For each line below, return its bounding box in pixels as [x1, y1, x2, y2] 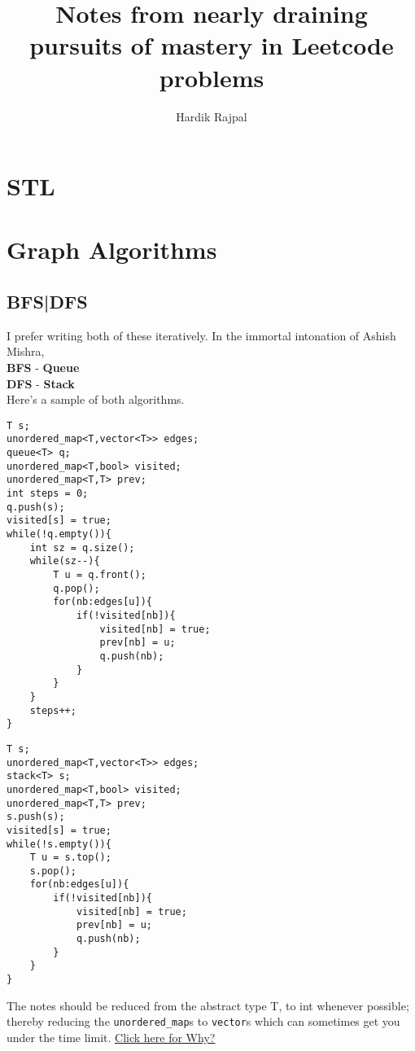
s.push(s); [7, 811, 65, 823]
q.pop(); [53, 582, 100, 594]
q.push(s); [7, 501, 65, 513]
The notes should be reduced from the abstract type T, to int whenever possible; [7, 996, 409, 1014]
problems [159, 60, 264, 94]
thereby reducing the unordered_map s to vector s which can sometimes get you [7, 1013, 400, 1030]
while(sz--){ [29, 555, 100, 567]
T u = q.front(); [53, 569, 146, 581]
